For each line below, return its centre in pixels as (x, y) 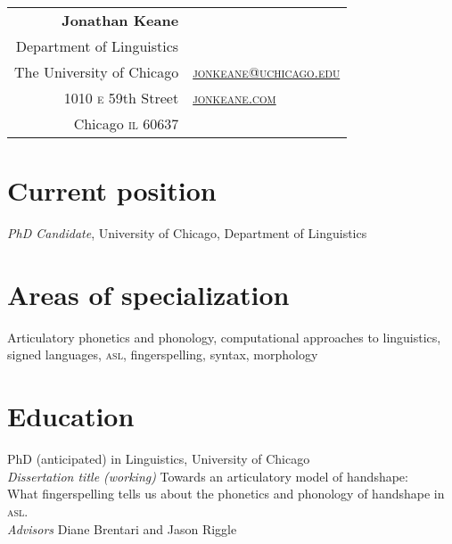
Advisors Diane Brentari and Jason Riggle (122, 528)
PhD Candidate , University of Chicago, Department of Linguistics (187, 233)
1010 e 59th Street (121, 98)
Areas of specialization (148, 294)
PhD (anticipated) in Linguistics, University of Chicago (159, 459)
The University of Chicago (97, 72)
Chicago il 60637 (126, 124)
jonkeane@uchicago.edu (267, 72)
